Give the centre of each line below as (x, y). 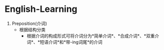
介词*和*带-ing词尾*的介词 (75, 42)
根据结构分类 (32, 29)
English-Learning (41, 9)
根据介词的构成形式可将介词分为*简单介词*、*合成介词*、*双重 (91, 36)
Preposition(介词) (29, 23)
